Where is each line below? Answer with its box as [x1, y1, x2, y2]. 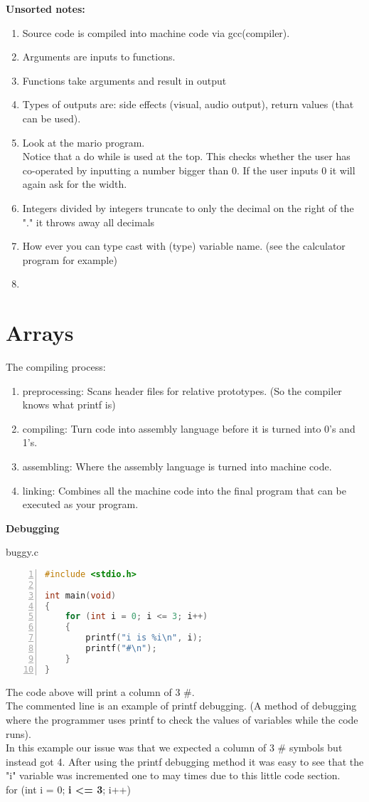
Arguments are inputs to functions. [22, 49, 176, 64]
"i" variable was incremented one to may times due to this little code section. [6, 768, 341, 783]
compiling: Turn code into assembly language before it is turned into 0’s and [22, 421, 355, 436]
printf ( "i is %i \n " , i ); [85, 633, 203, 643]
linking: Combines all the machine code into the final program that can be [22, 482, 346, 497]
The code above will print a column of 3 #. [6, 684, 195, 699]
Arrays [6, 318, 74, 347]
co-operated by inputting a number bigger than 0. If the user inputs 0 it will [22, 162, 355, 177]
